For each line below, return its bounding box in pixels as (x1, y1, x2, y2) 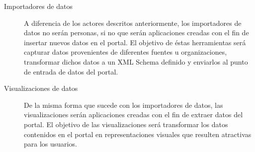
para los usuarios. (24, 139, 77, 149)
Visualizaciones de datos (4, 83, 78, 93)
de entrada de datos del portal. (24, 66, 118, 76)
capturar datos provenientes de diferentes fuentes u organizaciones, (24, 47, 227, 57)
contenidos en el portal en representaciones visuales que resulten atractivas (24, 129, 252, 139)
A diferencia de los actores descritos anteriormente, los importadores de (24, 17, 242, 28)
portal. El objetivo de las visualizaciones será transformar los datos (24, 119, 228, 129)
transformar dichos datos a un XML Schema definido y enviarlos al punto (24, 56, 248, 67)
